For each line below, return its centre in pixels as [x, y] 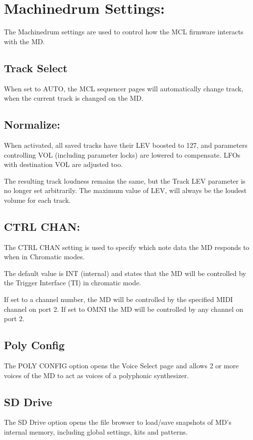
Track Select [36, 68]
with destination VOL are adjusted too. [63, 164]
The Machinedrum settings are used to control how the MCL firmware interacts [124, 32]
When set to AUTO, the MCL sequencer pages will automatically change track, [124, 88]
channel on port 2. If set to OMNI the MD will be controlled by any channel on [124, 309]
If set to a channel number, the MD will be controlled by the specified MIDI [118, 299]
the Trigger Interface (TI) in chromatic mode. [73, 283]
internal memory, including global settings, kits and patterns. [96, 432]
